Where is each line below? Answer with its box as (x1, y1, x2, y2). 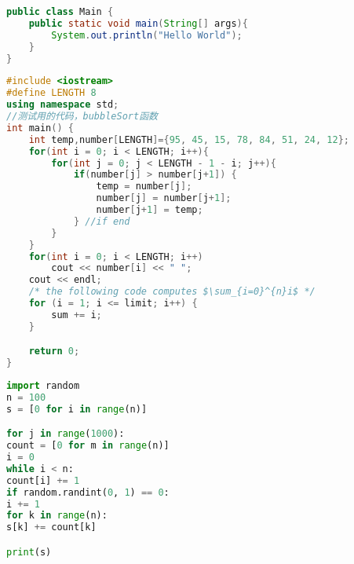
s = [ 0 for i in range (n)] (6, 403, 148, 415)
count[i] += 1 (6, 474, 80, 486)
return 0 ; (28, 346, 80, 357)
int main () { (6, 122, 74, 134)
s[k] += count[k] (6, 522, 97, 533)
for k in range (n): (6, 510, 108, 522)
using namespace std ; (6, 99, 119, 111)
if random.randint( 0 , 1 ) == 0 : (6, 486, 170, 498)
